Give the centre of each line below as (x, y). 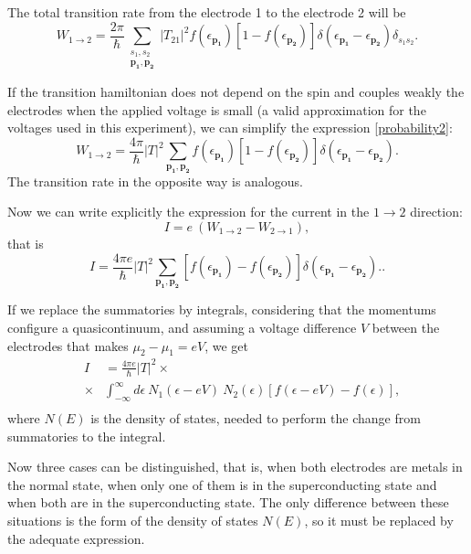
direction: (436, 212)
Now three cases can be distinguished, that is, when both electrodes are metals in (235, 467)
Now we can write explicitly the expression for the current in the (188, 212)
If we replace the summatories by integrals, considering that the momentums (222, 309)
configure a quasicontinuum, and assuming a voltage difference (182, 327)
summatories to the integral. (87, 436)
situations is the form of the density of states (133, 521)
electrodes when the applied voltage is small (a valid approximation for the (217, 109)
